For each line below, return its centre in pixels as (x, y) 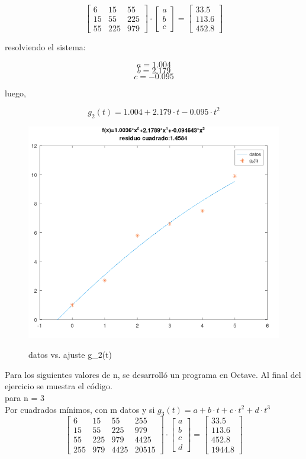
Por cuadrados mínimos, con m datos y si (80, 409)
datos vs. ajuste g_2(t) (70, 355)
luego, (15, 93)
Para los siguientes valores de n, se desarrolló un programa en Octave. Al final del (153, 374)
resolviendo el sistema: (45, 47)
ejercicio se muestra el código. (59, 386)
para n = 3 (25, 397)
